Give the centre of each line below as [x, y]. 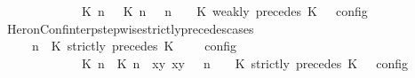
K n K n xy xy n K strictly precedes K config [244, 62]
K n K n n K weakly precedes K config [224, 11]
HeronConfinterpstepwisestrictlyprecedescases [130, 28]
